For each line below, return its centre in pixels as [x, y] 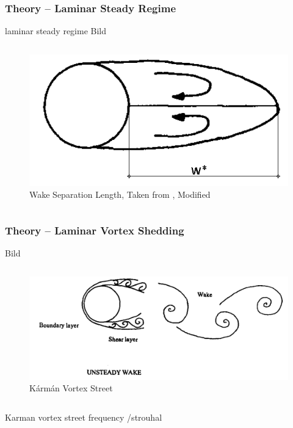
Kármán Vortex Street [71, 388]
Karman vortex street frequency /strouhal [84, 417]
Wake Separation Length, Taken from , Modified [120, 194]
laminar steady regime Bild [56, 31]
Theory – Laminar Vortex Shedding [95, 230]
